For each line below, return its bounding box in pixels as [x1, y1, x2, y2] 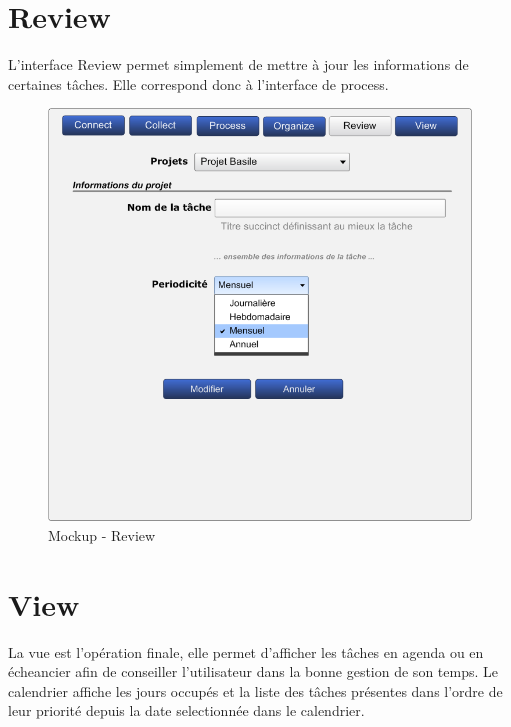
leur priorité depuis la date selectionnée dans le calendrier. [8, 700, 365, 721]
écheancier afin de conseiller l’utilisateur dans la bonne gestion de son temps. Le [8, 661, 498, 682]
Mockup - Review [48, 524, 156, 545]
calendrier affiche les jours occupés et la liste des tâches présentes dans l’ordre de [8, 680, 503, 701]
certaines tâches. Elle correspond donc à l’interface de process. [8, 73, 389, 94]
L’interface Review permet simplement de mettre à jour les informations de [8, 54, 469, 75]
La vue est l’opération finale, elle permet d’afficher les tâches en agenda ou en [8, 641, 484, 662]
